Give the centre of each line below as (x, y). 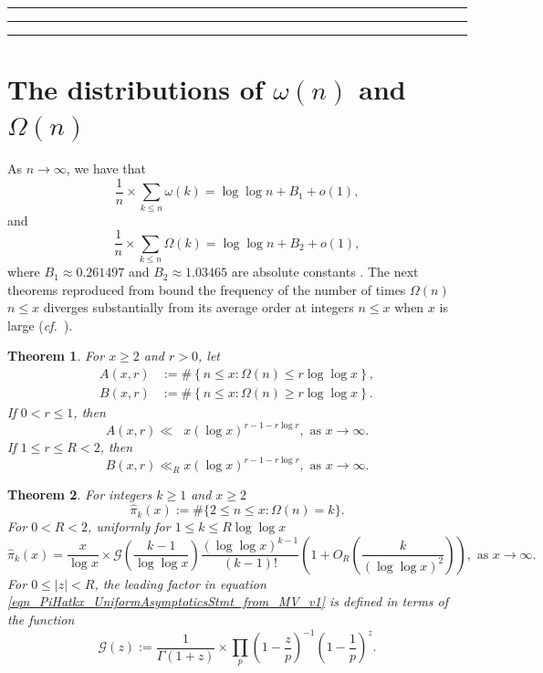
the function (41, 619)
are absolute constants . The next (325, 272)
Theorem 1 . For (56, 356)
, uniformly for (129, 526)
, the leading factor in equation (180, 583)
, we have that (106, 168)
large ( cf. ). (40, 325)
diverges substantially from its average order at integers (198, 307)
